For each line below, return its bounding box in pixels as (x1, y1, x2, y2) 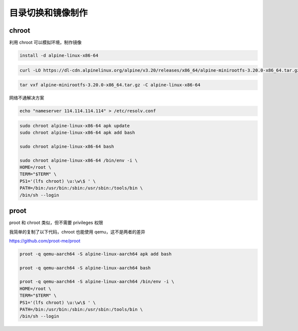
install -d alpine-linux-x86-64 (19, 53, 99, 58)
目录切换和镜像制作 (9, 7, 88, 18)
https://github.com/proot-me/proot (9, 238, 80, 244)
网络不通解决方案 (9, 95, 44, 101)
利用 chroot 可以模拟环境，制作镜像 (9, 40, 82, 46)
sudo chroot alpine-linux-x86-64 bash (19, 144, 114, 149)
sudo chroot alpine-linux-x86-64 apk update (19, 123, 130, 128)
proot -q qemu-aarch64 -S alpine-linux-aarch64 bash (19, 265, 151, 271)
